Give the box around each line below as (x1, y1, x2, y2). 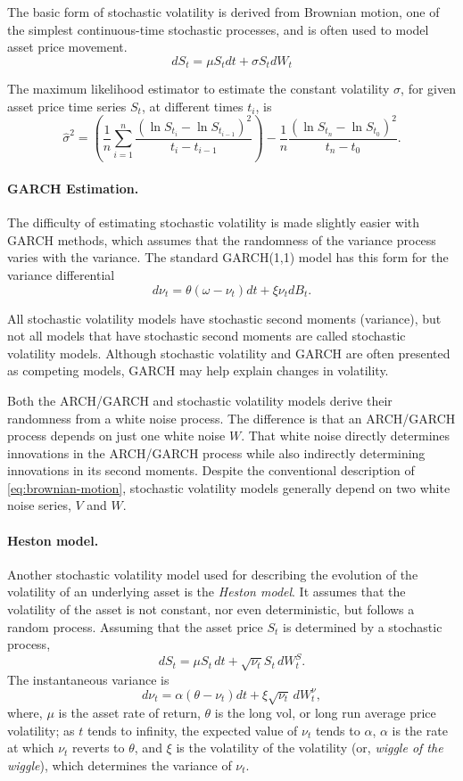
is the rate (392, 720, 448, 739)
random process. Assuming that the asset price (7, 617, 263, 636)
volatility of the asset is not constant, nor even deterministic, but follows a (7, 600, 415, 619)
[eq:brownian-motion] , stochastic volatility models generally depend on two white (7, 478, 451, 497)
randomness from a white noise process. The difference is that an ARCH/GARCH (7, 408, 456, 427)
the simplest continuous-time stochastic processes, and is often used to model (7, 20, 429, 38)
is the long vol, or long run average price (214, 703, 436, 722)
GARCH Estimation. (7, 178, 139, 197)
